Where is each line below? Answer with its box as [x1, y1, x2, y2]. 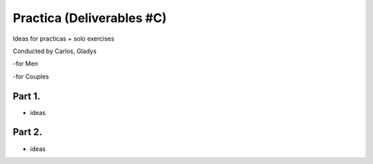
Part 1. [12, 90, 41, 102]
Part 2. [12, 126, 43, 138]
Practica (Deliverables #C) [12, 10, 167, 25]
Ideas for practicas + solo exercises [12, 34, 115, 43]
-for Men [12, 59, 38, 68]
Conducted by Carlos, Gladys [12, 47, 97, 55]
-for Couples [12, 72, 50, 81]
